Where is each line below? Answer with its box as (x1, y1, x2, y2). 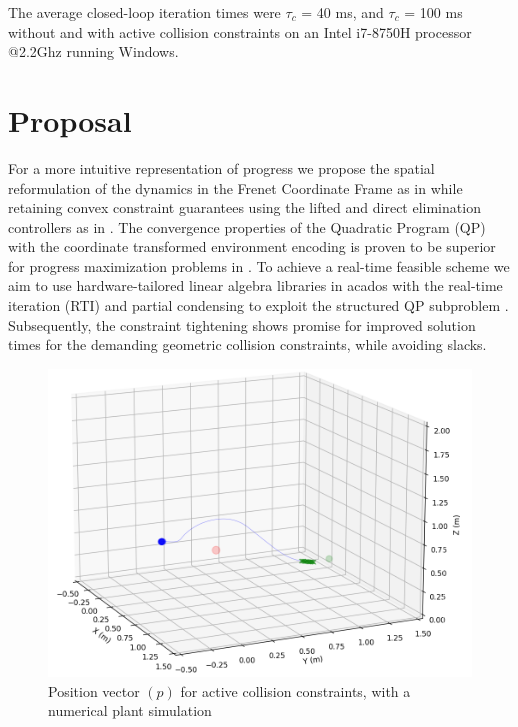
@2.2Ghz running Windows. (8, 41, 179, 62)
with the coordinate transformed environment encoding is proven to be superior (8, 236, 496, 257)
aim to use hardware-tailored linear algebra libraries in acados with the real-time (8, 275, 503, 296)
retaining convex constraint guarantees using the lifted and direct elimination (8, 197, 481, 218)
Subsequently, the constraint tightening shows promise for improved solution (8, 314, 476, 335)
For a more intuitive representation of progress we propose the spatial (8, 157, 435, 178)
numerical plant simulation (48, 700, 212, 721)
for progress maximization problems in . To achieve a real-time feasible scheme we (8, 255, 510, 276)
